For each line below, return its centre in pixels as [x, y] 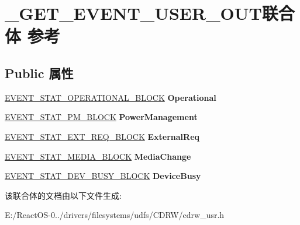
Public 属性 [39, 73]
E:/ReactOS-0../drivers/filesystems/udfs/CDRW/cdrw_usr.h [115, 215]
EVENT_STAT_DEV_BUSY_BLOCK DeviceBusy [103, 176]
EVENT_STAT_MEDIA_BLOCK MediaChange [98, 156]
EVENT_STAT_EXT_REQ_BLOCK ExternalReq [102, 136]
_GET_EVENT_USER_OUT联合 [150, 13]
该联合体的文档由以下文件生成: [63, 195]
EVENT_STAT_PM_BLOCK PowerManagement [101, 117]
